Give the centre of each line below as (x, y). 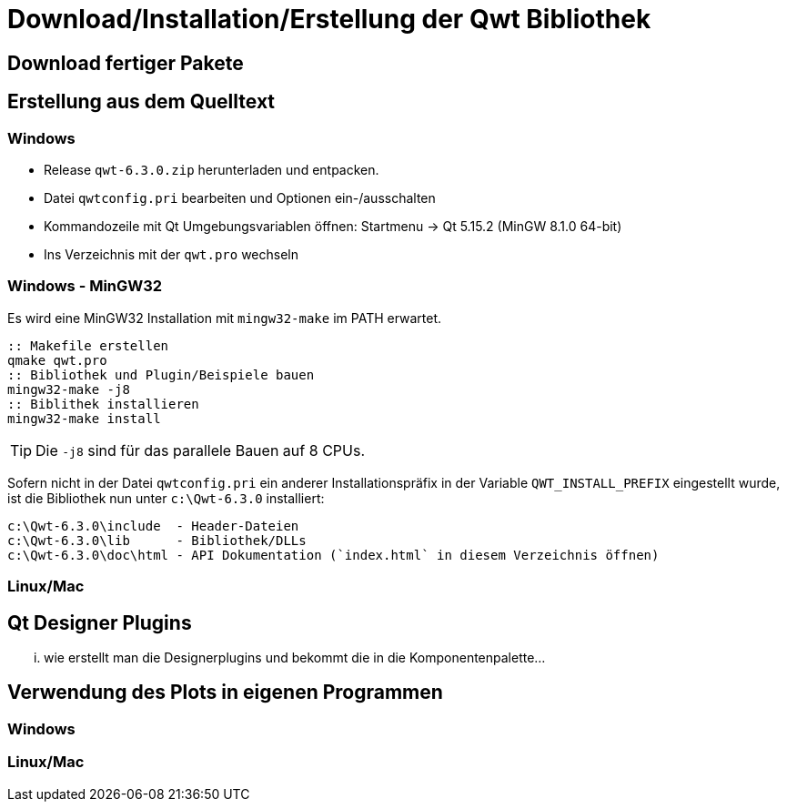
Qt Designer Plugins (100, 622)
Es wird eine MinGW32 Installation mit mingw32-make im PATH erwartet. (225, 318)
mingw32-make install (84, 418)
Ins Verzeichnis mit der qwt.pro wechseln (172, 254)
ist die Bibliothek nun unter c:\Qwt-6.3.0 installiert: (166, 498)
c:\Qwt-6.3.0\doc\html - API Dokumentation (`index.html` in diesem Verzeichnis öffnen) (333, 555)
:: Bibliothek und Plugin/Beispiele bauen (161, 374)
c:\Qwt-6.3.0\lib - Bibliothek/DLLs (157, 540)
